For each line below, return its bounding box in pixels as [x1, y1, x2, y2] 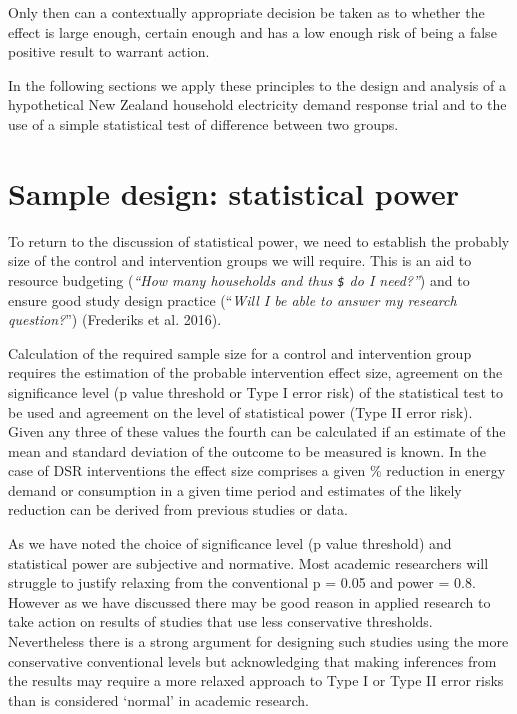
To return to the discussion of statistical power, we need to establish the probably [8, 230, 510, 251]
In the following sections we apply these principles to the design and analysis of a [8, 74, 506, 95]
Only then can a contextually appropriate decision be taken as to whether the [8, 2, 485, 22]
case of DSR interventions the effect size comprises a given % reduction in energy [8, 460, 506, 481]
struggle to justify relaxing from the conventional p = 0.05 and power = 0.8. [8, 572, 476, 593]
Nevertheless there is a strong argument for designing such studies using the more [8, 631, 509, 652]
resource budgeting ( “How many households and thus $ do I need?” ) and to [8, 269, 470, 290]
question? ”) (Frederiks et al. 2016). [8, 309, 222, 330]
